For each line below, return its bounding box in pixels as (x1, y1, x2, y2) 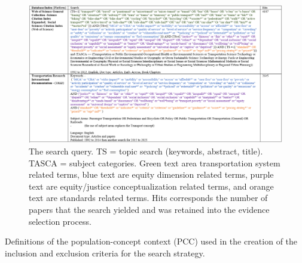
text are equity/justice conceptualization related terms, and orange (29, 180, 274, 192)
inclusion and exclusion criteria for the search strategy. (5, 246, 205, 259)
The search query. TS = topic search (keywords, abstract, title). (29, 145, 263, 157)
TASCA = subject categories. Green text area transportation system (29, 156, 280, 169)
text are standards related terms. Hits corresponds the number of (29, 191, 268, 204)
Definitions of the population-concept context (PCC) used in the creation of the (5, 235, 298, 247)
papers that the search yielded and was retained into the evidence (29, 203, 270, 216)
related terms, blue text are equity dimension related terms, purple (29, 168, 274, 181)
